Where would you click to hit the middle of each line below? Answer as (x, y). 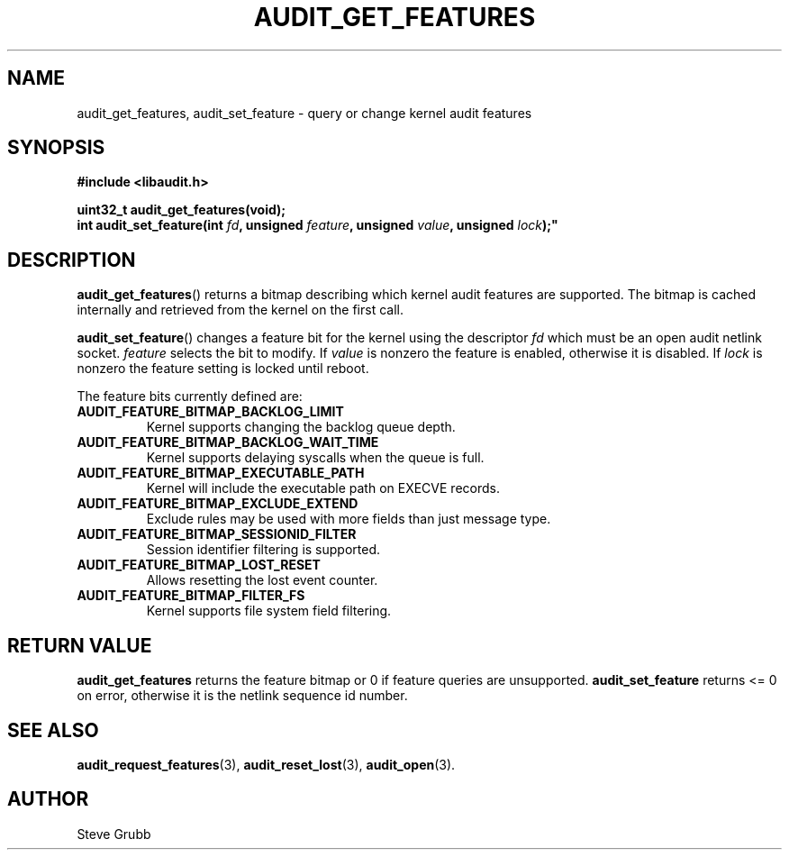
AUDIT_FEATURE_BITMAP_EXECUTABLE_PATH (221, 473)
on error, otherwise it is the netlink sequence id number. (242, 696)
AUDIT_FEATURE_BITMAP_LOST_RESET (199, 565)
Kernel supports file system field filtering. (269, 611)
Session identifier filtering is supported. (263, 550)
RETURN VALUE (80, 645)
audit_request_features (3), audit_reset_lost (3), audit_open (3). (266, 764)
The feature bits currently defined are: (190, 397)
